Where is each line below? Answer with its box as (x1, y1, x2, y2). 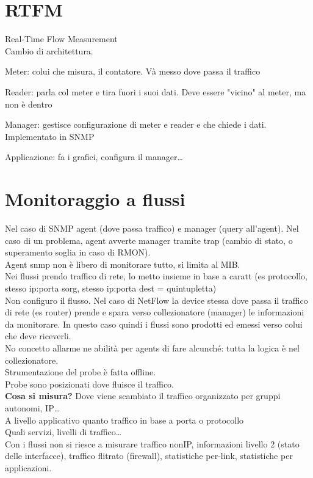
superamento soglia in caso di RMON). (5, 246, 151, 259)
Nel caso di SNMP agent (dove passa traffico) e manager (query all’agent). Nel (5, 222, 299, 234)
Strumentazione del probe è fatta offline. (5, 366, 156, 378)
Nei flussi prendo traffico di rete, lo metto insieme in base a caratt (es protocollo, (5, 270, 308, 282)
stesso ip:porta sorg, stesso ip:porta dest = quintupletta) (5, 281, 217, 294)
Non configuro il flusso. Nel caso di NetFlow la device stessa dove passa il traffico (5, 293, 308, 306)
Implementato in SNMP (5, 130, 95, 142)
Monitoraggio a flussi (5, 186, 185, 211)
